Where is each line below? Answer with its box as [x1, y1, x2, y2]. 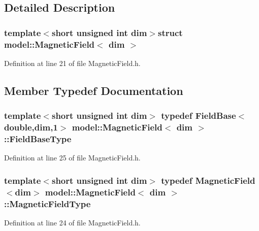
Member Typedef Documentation [4, 82, 183, 98]
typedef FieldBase [161, 109, 236, 122]
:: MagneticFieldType [4, 197, 91, 210]
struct [158, 26, 183, 39]
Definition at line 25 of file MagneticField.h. [4, 152, 141, 163]
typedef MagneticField [161, 174, 255, 186]
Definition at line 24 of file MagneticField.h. [4, 217, 141, 228]
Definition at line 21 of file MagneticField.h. [4, 57, 141, 68]
